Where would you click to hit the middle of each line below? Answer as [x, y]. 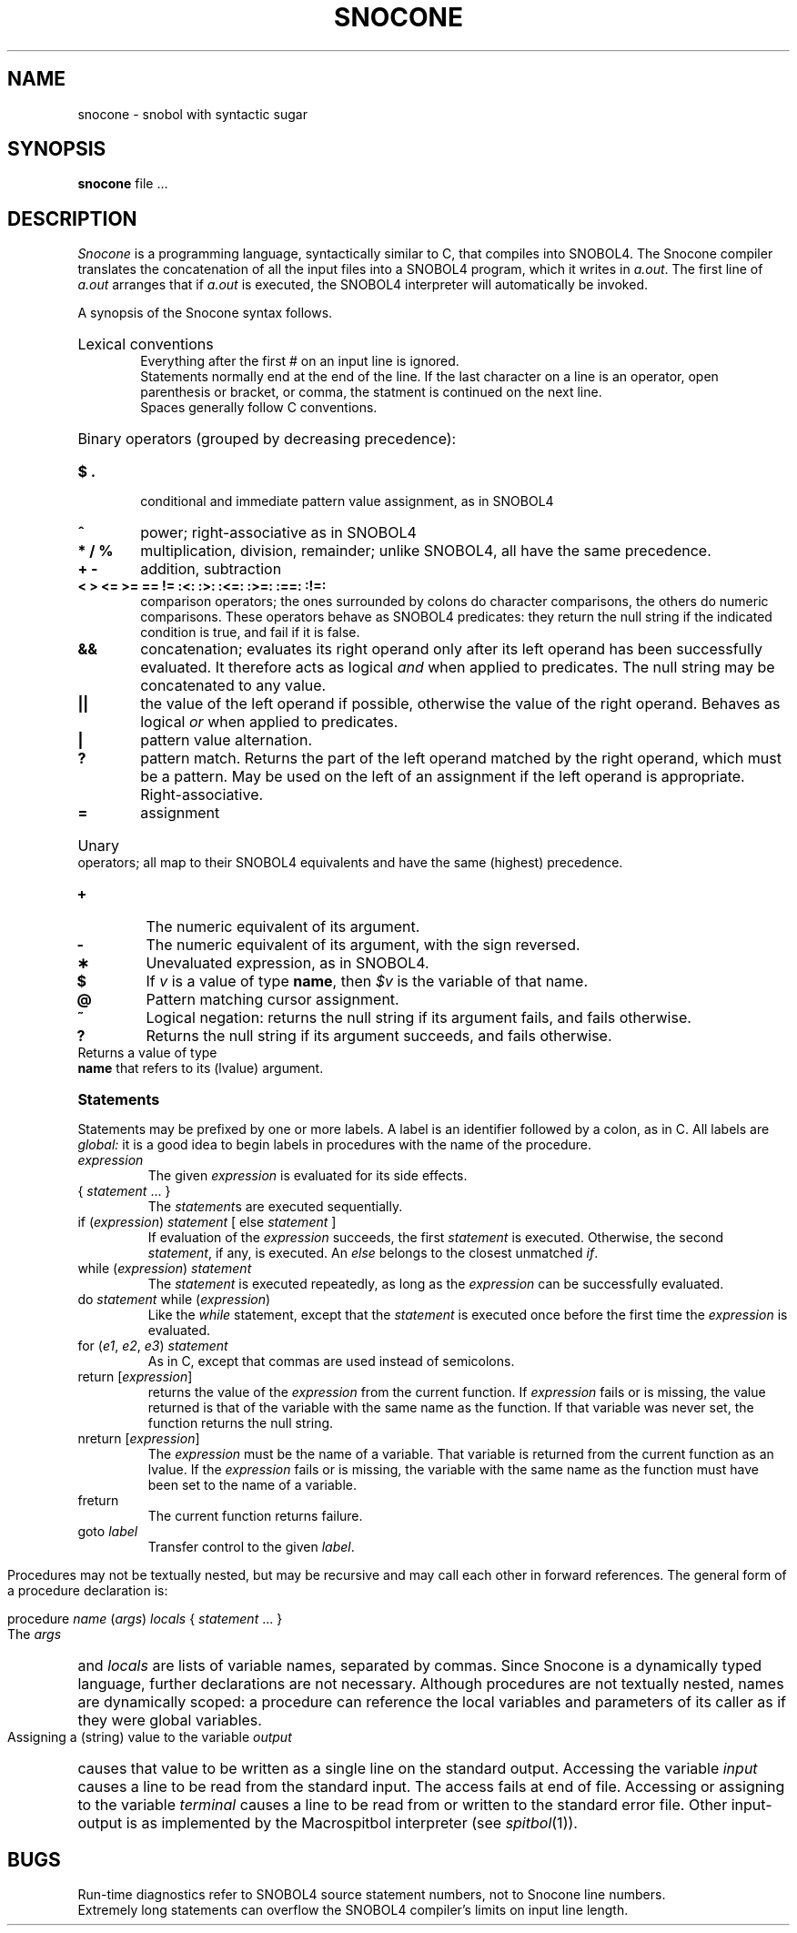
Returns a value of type [147, 1053]
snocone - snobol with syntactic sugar [192, 114]
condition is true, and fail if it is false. [250, 633]
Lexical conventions [146, 344]
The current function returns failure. [255, 1516]
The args [35, 1634]
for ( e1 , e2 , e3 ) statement [153, 1346]
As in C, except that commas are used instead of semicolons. [331, 1361]
